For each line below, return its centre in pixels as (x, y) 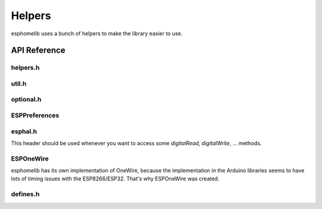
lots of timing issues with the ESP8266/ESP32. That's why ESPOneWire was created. (115, 179)
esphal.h (24, 131)
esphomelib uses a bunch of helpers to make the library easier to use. (97, 33)
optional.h (26, 100)
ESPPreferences (35, 115)
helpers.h (25, 67)
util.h (19, 84)
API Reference (38, 50)
